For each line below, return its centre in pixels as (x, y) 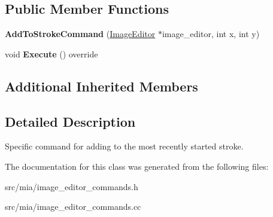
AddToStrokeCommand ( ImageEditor (80, 34)
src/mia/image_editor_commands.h (72, 186)
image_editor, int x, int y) (211, 34)
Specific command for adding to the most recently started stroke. (124, 146)
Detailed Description (70, 121)
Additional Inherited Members (101, 86)
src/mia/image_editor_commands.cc (73, 207)
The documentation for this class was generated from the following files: (137, 166)
